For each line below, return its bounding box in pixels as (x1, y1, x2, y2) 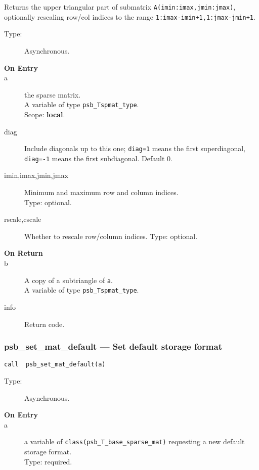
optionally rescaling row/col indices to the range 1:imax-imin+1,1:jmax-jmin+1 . (4, 11, 255, 22)
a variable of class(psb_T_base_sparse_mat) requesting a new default (24, 436, 245, 447)
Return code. (24, 318, 65, 329)
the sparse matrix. (24, 89, 81, 100)
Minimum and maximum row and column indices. (24, 187, 179, 198)
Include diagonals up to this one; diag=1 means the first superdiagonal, (24, 143, 246, 154)
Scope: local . (24, 109, 65, 119)
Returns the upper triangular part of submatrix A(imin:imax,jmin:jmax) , (4, 2, 236, 12)
